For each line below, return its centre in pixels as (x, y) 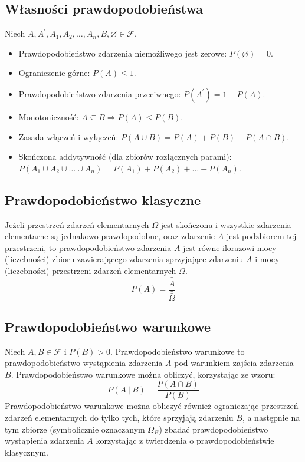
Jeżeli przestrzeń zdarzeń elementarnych (77, 224)
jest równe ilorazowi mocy (230, 247)
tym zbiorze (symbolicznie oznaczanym (75, 429)
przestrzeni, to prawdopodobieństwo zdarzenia (88, 247)
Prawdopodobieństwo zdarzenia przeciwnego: (100, 93)
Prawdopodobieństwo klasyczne (103, 199)
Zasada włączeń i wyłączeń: (68, 136)
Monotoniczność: (49, 116)
